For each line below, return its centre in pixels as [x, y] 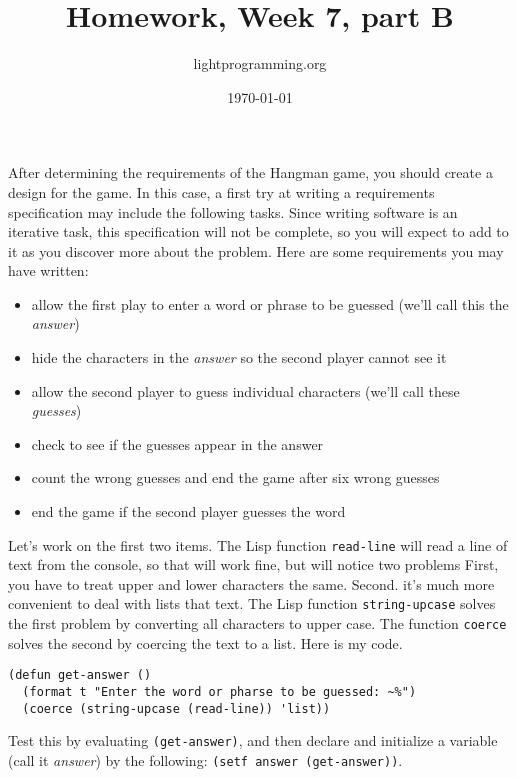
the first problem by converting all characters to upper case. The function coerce [257, 623]
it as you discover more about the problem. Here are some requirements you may [256, 250]
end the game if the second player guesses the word [188, 511]
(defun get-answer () [80, 675]
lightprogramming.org [260, 63]
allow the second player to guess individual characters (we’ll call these [245, 390]
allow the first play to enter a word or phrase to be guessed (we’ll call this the [270, 303]
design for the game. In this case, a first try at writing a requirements [221, 191]
